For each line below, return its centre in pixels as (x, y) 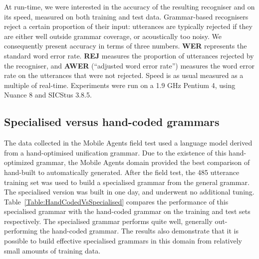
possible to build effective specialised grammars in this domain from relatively (123, 241)
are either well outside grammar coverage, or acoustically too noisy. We (113, 36)
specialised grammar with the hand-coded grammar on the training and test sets (127, 211)
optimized (19, 162)
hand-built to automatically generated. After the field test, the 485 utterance (122, 172)
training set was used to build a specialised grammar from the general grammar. (127, 182)
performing (21, 231)
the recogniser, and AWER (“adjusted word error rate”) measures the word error (129, 65)
